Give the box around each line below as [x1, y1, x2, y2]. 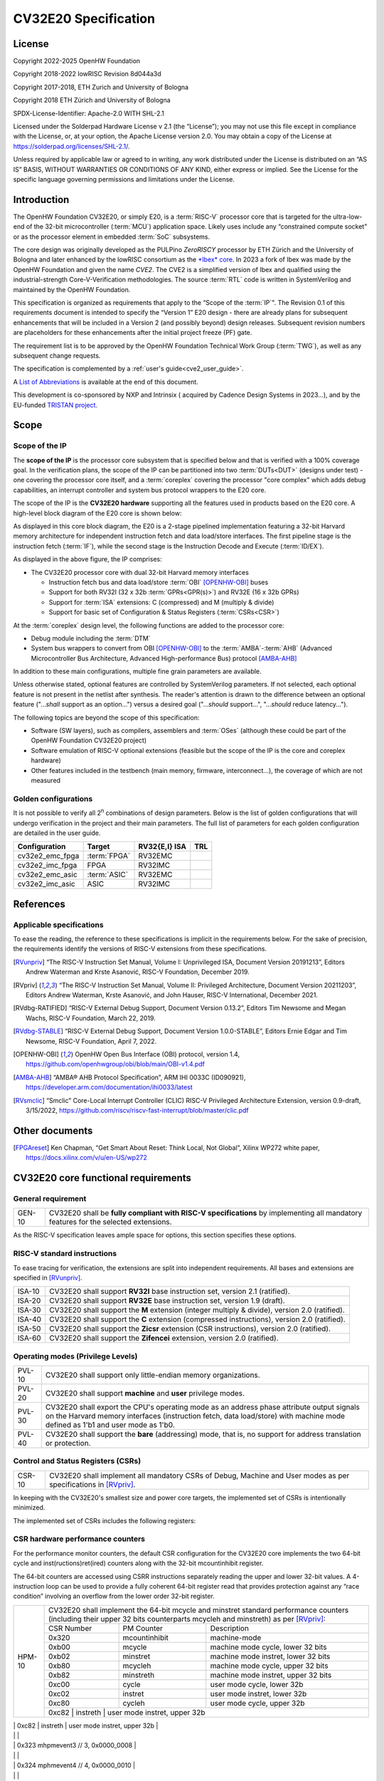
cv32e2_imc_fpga [17, 861, 78, 871]
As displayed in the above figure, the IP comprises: [13, 555, 163, 564]
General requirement [13, 1194, 87, 1204]
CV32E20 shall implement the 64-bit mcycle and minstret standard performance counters [48, 1605, 349, 1615]
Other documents [13, 1124, 93, 1136]
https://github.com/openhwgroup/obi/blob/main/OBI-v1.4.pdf [26, 1060, 206, 1069]
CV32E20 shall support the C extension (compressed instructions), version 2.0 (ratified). [49, 1314, 346, 1324]
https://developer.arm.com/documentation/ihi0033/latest [26, 1083, 193, 1091]
